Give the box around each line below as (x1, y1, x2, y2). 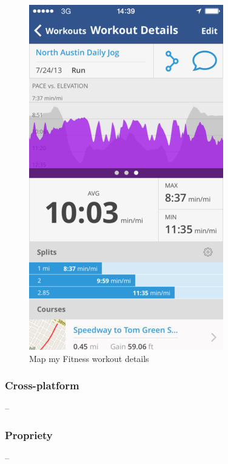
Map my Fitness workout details (29, 352, 149, 364)
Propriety (5, 427, 53, 442)
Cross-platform (5, 378, 79, 393)
